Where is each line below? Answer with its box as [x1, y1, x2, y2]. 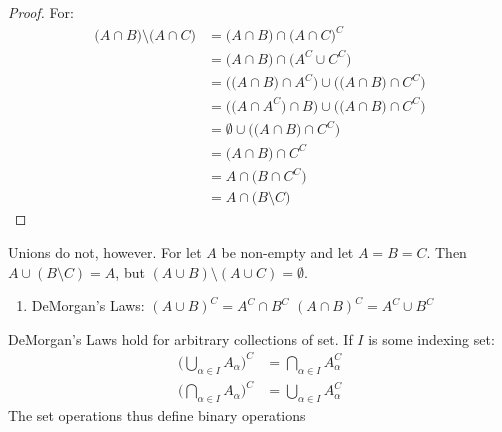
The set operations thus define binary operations [8, 404, 306, 425]
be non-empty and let [221, 241, 354, 262]
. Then [426, 241, 467, 262]
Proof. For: [8, 2, 74, 22]
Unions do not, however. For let [8, 241, 202, 262]
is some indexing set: [368, 328, 495, 349]
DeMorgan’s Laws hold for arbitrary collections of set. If [8, 328, 353, 349]
